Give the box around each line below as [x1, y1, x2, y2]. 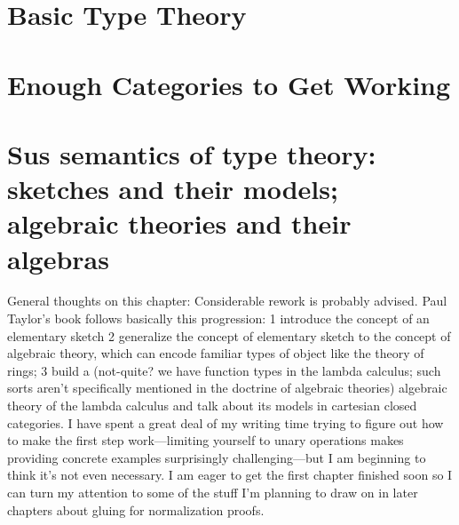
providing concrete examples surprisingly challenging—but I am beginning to [7, 448, 426, 466]
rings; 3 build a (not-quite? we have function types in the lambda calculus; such [7, 361, 441, 379]
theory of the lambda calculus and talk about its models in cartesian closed [7, 396, 417, 414]
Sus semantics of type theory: [7, 135, 376, 171]
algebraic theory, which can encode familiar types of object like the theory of [7, 344, 424, 362]
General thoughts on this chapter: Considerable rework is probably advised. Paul [7, 291, 447, 310]
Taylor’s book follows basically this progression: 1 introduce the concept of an [7, 309, 430, 328]
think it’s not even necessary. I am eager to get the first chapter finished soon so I [7, 465, 453, 484]
